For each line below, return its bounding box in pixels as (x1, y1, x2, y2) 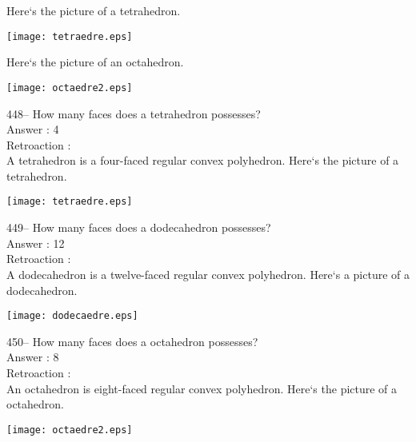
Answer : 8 (6, 348, 59, 365)
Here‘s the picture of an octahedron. (6, 54, 184, 70)
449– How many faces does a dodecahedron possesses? (6, 219, 271, 236)
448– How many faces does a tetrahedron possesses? (6, 105, 261, 121)
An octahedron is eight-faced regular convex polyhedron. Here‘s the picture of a (6, 380, 398, 396)
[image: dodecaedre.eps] (6, 310, 138, 322)
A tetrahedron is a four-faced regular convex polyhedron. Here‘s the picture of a (6, 152, 399, 169)
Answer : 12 (6, 234, 65, 251)
